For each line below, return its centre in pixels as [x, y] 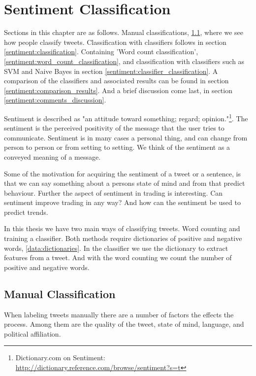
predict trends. [26, 212]
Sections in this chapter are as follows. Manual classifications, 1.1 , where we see [124, 32]
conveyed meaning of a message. [52, 156]
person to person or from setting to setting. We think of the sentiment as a [117, 147]
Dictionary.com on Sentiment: [60, 358]
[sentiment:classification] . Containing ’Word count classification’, [101, 51]
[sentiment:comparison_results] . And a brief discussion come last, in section [118, 90]
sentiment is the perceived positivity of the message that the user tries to [114, 128]
